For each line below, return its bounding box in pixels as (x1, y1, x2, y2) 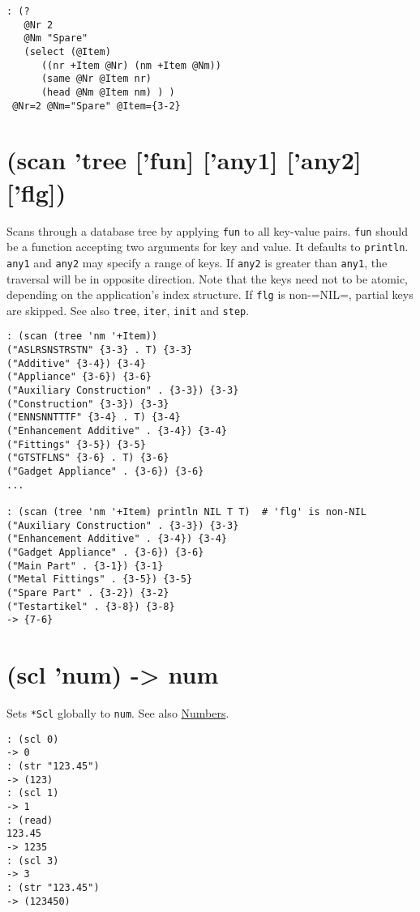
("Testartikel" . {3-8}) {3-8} (6, 600, 175, 612)
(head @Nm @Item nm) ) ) (41, 86, 175, 98)
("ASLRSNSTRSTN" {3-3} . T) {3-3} (6, 344, 193, 356)
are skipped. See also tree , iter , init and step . (6, 301, 250, 318)
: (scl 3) (6, 854, 59, 867)
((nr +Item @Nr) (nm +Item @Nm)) (41, 59, 221, 71)
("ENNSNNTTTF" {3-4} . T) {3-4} (6, 411, 181, 424)
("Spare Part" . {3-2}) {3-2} (6, 586, 169, 599)
